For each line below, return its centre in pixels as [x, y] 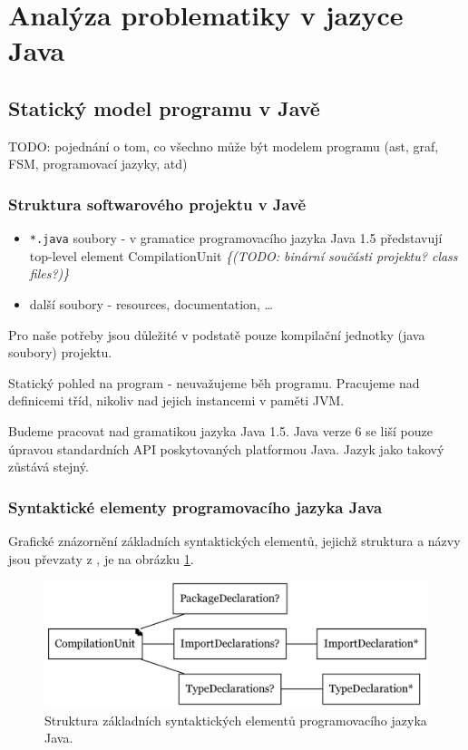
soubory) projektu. [60, 352]
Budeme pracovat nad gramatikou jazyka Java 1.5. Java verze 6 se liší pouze [220, 430]
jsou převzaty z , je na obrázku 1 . [101, 558]
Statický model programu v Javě [164, 107]
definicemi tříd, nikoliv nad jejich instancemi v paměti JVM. [176, 400]
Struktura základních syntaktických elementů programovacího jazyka [236, 720]
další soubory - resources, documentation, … [151, 304]
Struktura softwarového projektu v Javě [157, 204]
